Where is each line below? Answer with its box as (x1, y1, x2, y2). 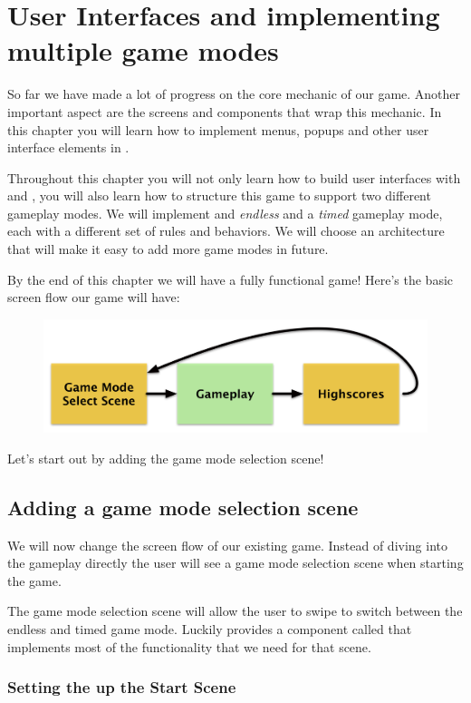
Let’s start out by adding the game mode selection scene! (7, 448, 324, 467)
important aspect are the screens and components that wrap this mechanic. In (7, 102, 442, 121)
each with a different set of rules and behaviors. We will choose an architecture (7, 221, 445, 240)
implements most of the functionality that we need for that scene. (7, 637, 371, 656)
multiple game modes (7, 32, 279, 69)
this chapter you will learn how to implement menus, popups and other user (7, 120, 429, 139)
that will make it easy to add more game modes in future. (7, 239, 329, 259)
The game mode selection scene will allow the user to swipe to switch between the (7, 601, 463, 620)
